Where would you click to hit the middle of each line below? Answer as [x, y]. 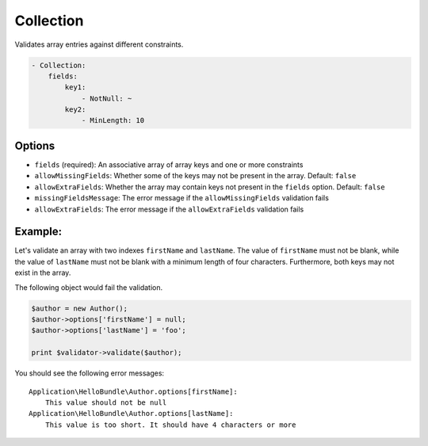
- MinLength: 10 [113, 120]
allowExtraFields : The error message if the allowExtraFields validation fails [169, 209]
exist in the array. [43, 273]
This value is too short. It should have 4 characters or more [170, 425]
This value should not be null [106, 402]
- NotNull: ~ [107, 98]
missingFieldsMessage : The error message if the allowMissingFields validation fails [182, 198]
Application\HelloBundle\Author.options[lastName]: [131, 414]
